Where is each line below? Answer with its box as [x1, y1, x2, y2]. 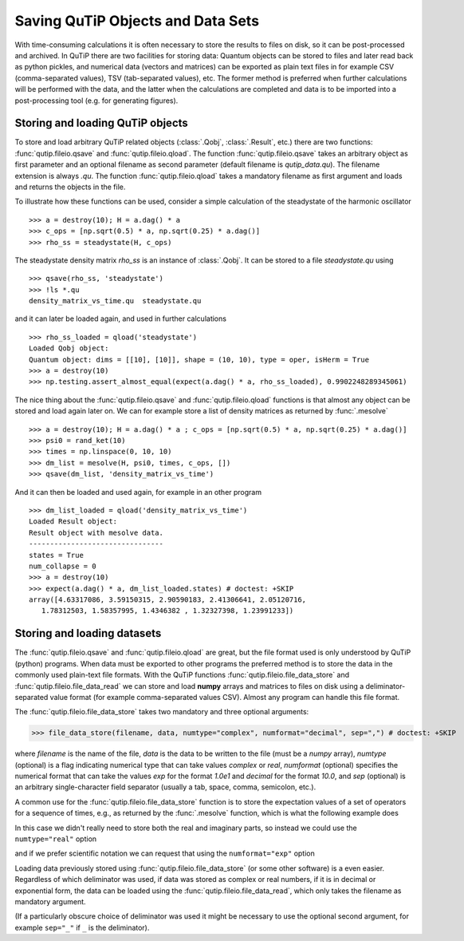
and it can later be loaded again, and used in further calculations [14, 314, 227, 323]
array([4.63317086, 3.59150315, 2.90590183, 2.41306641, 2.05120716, [29, 595, 307, 604]
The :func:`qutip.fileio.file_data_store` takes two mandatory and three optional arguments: [14, 707, 309, 717]
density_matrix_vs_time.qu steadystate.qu [29, 296, 202, 306]
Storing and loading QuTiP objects [14, 117, 189, 130]
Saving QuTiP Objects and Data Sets [14, 12, 259, 30]
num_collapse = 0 [29, 561, 96, 571]
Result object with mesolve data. [29, 528, 163, 537]
